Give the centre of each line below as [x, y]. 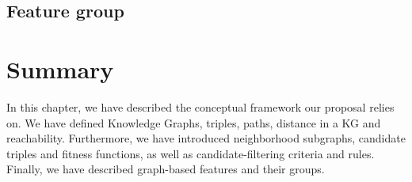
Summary [60, 68]
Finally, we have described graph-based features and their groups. [166, 169]
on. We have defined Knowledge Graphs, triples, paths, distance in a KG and [194, 122]
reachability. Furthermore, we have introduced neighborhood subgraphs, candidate [206, 138]
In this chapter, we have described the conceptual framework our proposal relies [200, 106]
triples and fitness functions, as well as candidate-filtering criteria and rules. [191, 153]
